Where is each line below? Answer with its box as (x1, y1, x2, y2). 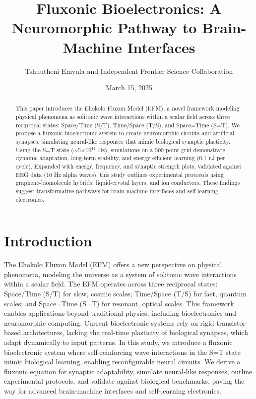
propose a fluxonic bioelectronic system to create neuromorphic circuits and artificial (15, 129, 235, 137)
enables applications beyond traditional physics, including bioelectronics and (4, 308, 236, 318)
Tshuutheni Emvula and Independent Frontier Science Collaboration (25, 65, 233, 76)
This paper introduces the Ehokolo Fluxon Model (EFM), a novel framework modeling (15, 104, 240, 113)
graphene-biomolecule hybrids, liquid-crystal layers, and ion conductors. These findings (15, 178, 240, 187)
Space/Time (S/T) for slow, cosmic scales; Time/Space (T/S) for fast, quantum (4, 288, 247, 299)
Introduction (4, 230, 92, 251)
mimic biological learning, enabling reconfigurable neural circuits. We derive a (4, 356, 241, 367)
